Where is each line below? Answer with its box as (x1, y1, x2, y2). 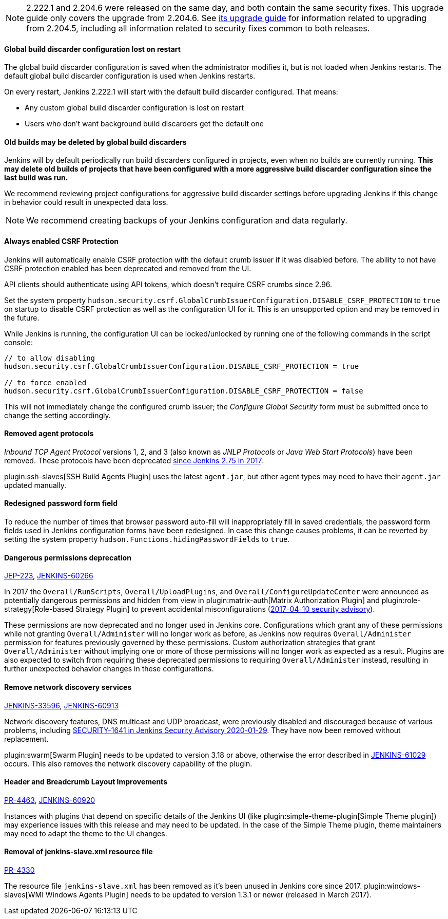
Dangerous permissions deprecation (4, 553, 131, 562)
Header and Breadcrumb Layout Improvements (4, 777, 167, 786)
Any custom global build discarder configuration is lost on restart (25, 103, 244, 112)
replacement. (4, 734, 49, 743)
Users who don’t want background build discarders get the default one (25, 119, 264, 128)
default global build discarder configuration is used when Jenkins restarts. (4, 71, 256, 81)
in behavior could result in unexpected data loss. (4, 198, 168, 207)
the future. (4, 313, 40, 322)
